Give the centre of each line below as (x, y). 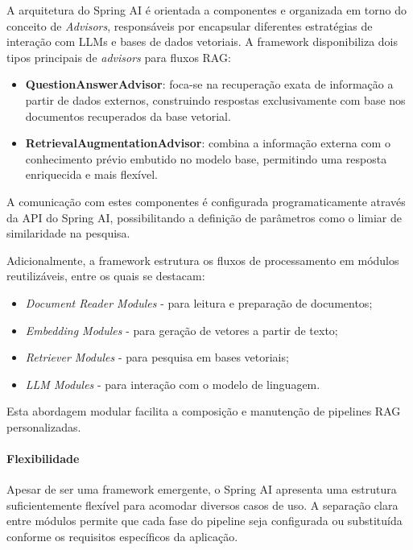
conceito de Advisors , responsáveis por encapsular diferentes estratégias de (190, 25)
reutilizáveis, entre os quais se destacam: (106, 276)
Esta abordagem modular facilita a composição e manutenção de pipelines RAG (204, 411)
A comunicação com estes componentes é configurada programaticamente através (206, 201)
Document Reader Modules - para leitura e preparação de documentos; (199, 302)
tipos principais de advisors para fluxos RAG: (119, 57)
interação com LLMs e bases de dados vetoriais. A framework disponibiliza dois (202, 41)
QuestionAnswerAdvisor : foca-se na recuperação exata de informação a (209, 84)
